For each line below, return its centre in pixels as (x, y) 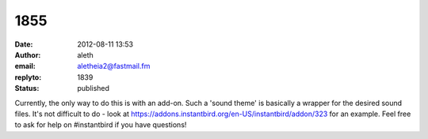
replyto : (28, 77)
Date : (24, 44)
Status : (27, 88)
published (94, 88)
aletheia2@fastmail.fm (114, 66)
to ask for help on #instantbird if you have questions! (101, 125)
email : (25, 66)
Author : (28, 54)
